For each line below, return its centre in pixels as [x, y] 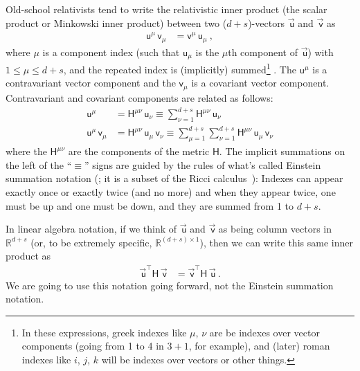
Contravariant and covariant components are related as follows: [139, 97]
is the [207, 52]
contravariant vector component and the [91, 83]
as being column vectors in [275, 229]
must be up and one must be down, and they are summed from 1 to [150, 205]
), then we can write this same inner [276, 242]
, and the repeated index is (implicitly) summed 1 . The [180, 68]
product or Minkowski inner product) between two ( [116, 22]
